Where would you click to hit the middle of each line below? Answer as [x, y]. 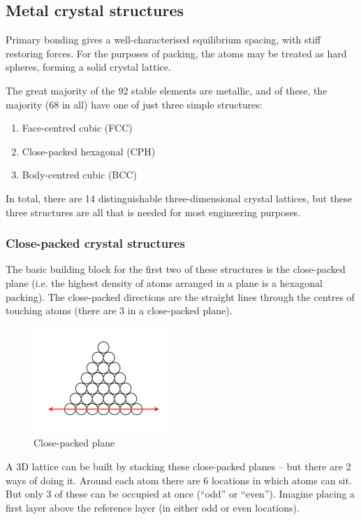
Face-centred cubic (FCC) [77, 128]
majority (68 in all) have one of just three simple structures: [134, 104]
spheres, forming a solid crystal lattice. [88, 67]
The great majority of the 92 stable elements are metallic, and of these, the [167, 90]
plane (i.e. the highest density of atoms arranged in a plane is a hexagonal [164, 282]
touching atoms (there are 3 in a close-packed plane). [119, 310]
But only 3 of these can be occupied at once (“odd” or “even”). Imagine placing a [180, 494]
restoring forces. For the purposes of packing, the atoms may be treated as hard [176, 53]
